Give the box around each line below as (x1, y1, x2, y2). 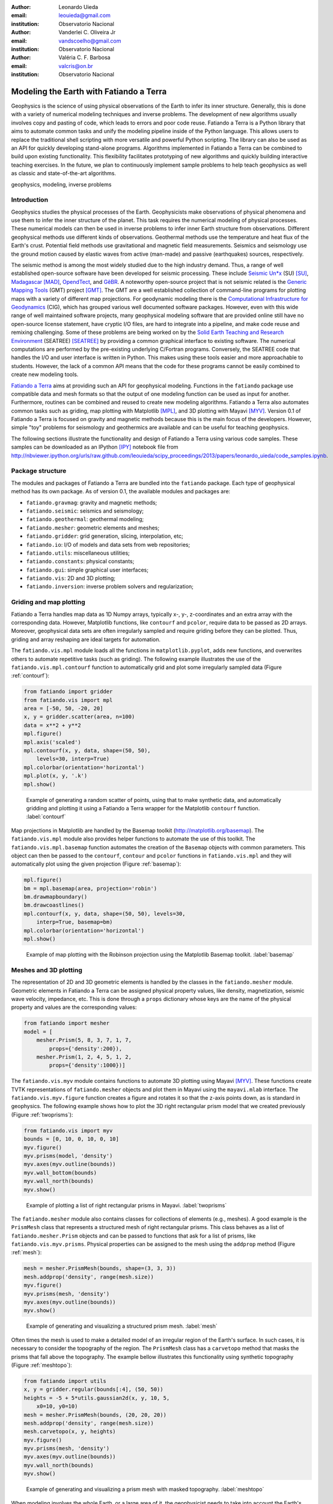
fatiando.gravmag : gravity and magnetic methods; (26, 499, 157, 506)
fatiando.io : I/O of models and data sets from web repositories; (26, 541, 191, 548)
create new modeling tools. (11, 371, 79, 378)
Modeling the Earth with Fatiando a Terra (11, 86, 167, 96)
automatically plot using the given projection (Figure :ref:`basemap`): (11, 860, 182, 868)
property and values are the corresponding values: (11, 1003, 137, 1011)
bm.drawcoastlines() (23, 902, 84, 908)
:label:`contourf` (26, 813, 66, 821)
